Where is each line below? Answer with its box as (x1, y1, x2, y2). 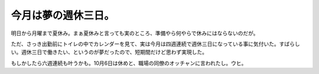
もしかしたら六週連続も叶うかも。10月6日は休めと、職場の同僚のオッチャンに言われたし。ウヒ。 (11, 59, 247, 66)
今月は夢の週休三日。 (11, 9, 115, 22)
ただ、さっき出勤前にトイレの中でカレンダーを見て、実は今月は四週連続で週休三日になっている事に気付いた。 (11, 40, 280, 47)
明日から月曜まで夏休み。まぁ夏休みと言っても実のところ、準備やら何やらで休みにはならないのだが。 (11, 30, 259, 37)
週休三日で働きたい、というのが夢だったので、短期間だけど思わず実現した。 (21, 49, 208, 56)
